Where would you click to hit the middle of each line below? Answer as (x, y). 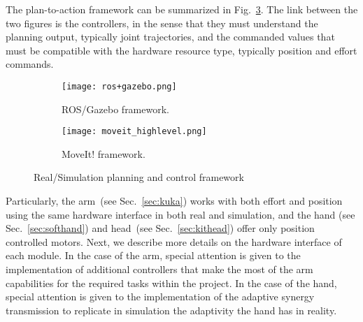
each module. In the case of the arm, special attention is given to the (153, 255)
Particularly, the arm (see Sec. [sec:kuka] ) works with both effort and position (174, 201)
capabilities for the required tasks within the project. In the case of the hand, (171, 283)
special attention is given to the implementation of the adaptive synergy (160, 297)
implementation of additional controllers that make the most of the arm (159, 269)
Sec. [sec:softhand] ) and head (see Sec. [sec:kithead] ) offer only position (160, 228)
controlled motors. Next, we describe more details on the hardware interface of (174, 241)
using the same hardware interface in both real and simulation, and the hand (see (180, 214)
